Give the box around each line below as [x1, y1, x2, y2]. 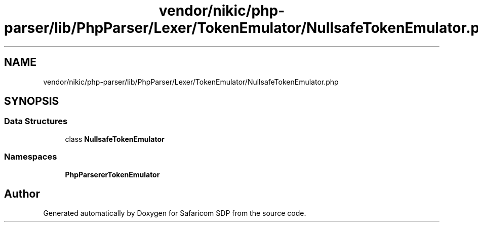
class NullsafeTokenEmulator [65, 134, 165, 143]
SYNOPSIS [4, 95, 59, 108]
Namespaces [4, 152, 57, 162]
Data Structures [4, 116, 68, 127]
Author [4, 187, 40, 200]
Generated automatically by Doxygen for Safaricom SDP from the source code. [43, 209, 306, 218]
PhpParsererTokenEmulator [65, 170, 160, 179]
